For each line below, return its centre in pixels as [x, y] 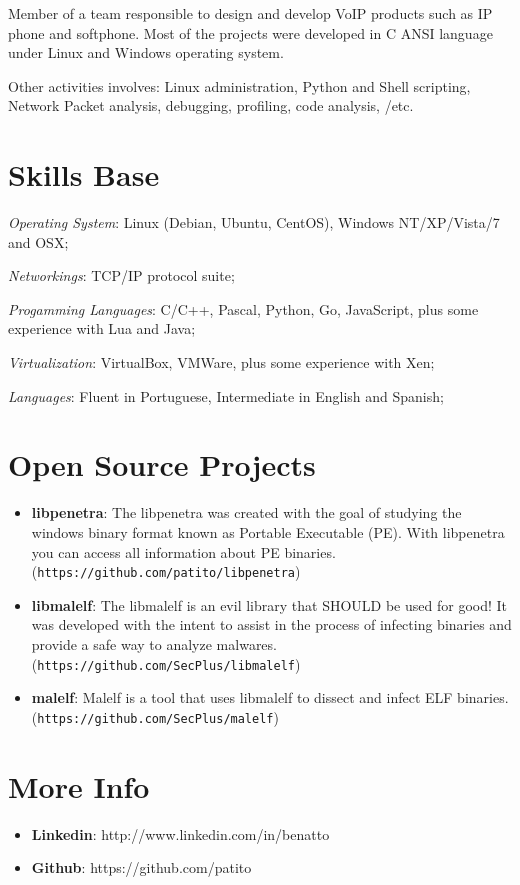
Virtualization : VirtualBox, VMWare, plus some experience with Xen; [221, 362]
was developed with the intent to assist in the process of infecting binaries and [271, 624]
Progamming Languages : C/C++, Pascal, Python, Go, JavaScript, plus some [243, 308]
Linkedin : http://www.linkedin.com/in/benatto [180, 833]
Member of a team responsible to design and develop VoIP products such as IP [250, 13]
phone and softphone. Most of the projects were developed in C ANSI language [250, 32]
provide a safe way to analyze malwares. [154, 644]
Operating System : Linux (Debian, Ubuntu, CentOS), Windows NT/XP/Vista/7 [254, 222]
